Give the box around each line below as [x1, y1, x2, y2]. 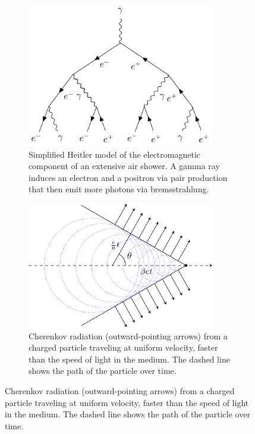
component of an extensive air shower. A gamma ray [29, 160, 220, 172]
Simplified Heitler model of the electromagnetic [29, 148, 201, 160]
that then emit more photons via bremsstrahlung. [29, 183, 209, 195]
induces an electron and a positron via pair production [29, 171, 228, 183]
